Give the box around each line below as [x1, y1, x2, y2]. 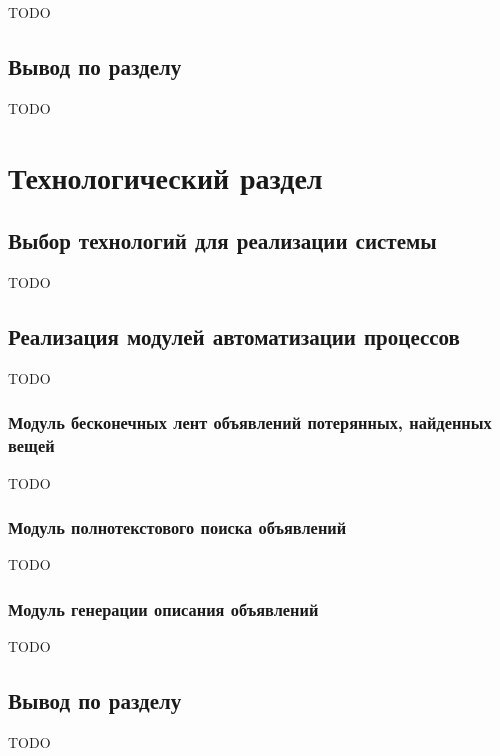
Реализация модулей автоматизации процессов [8, 320, 460, 351]
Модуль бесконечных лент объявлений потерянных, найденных [8, 410, 492, 435]
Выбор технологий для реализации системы [8, 225, 437, 256]
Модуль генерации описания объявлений [8, 596, 319, 621]
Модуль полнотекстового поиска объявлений [8, 515, 347, 540]
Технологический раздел [8, 156, 323, 197]
